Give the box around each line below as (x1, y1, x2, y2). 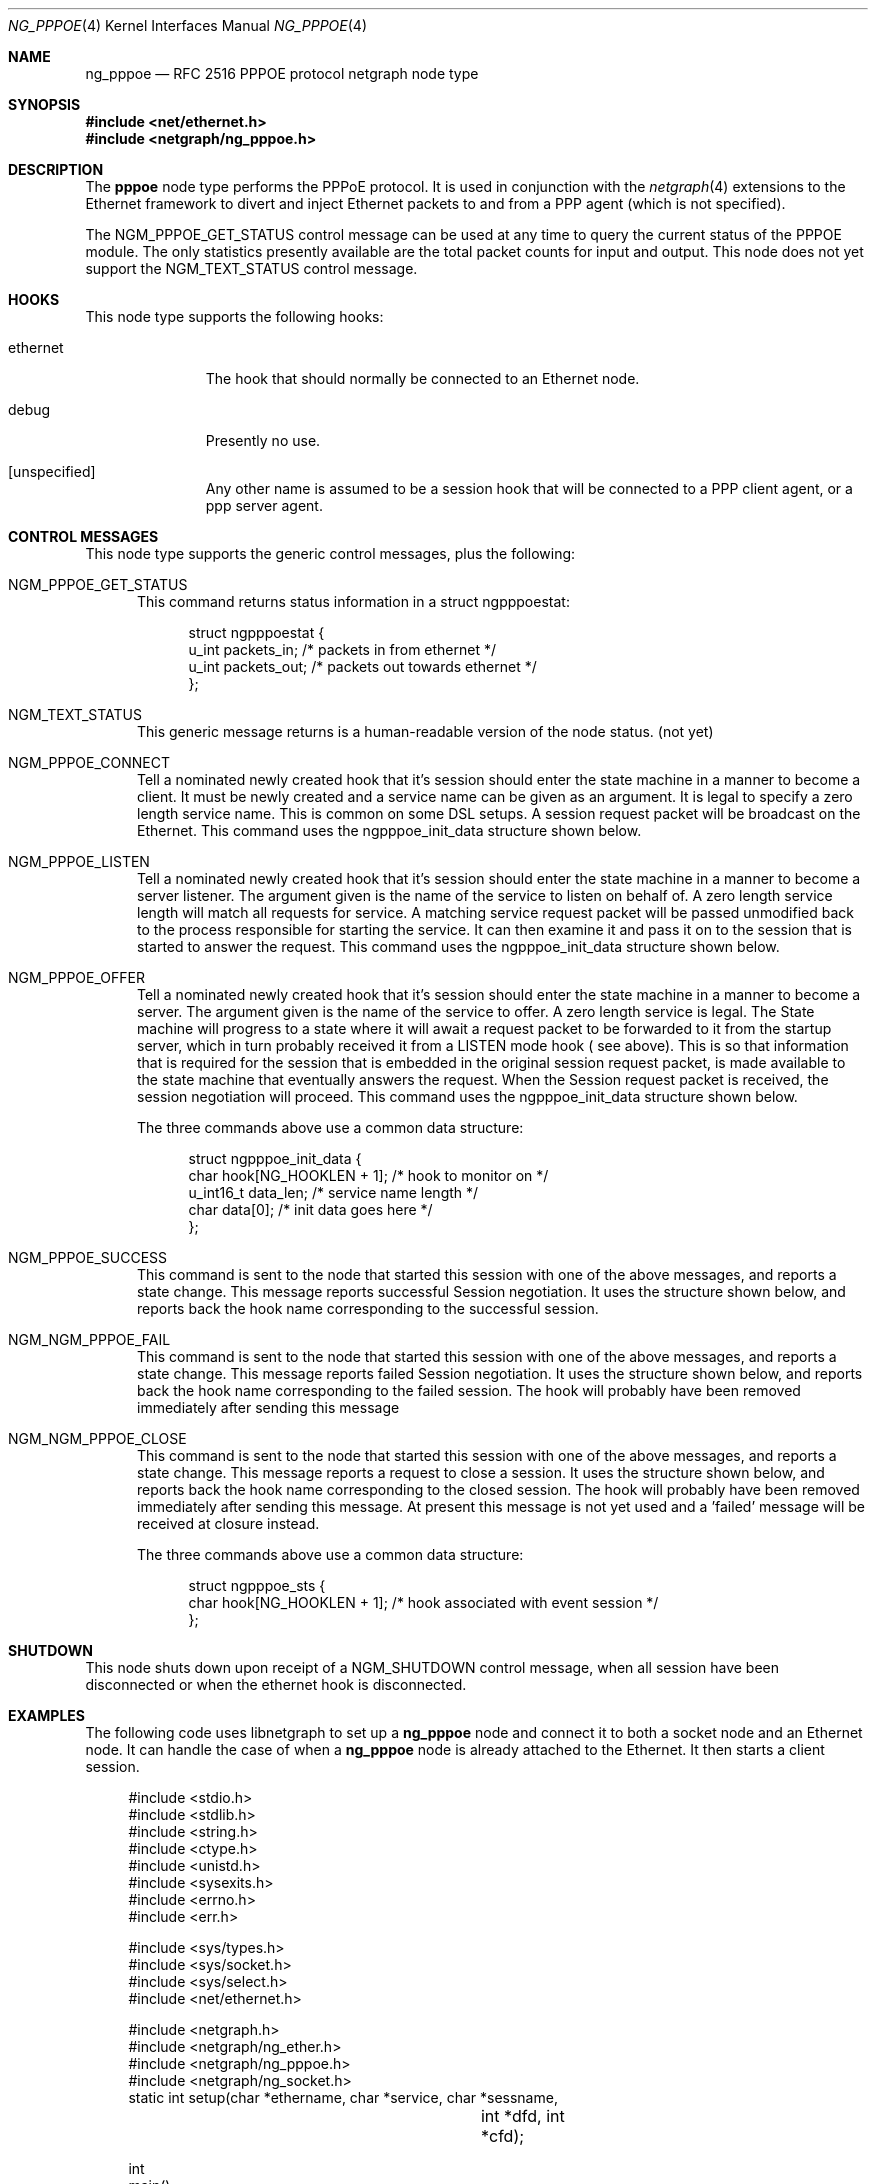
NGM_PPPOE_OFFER (8, 969, 145, 986)
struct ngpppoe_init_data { (188, 1150, 362, 1167)
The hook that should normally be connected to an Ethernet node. (205, 370, 640, 387)
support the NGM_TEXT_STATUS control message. (85, 260, 418, 277)
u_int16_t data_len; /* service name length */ (188, 1184, 479, 1201)
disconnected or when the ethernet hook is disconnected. (85, 1676, 467, 1693)
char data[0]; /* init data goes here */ (188, 1201, 433, 1218)
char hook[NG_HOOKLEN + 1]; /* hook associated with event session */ (188, 1594, 659, 1611)
